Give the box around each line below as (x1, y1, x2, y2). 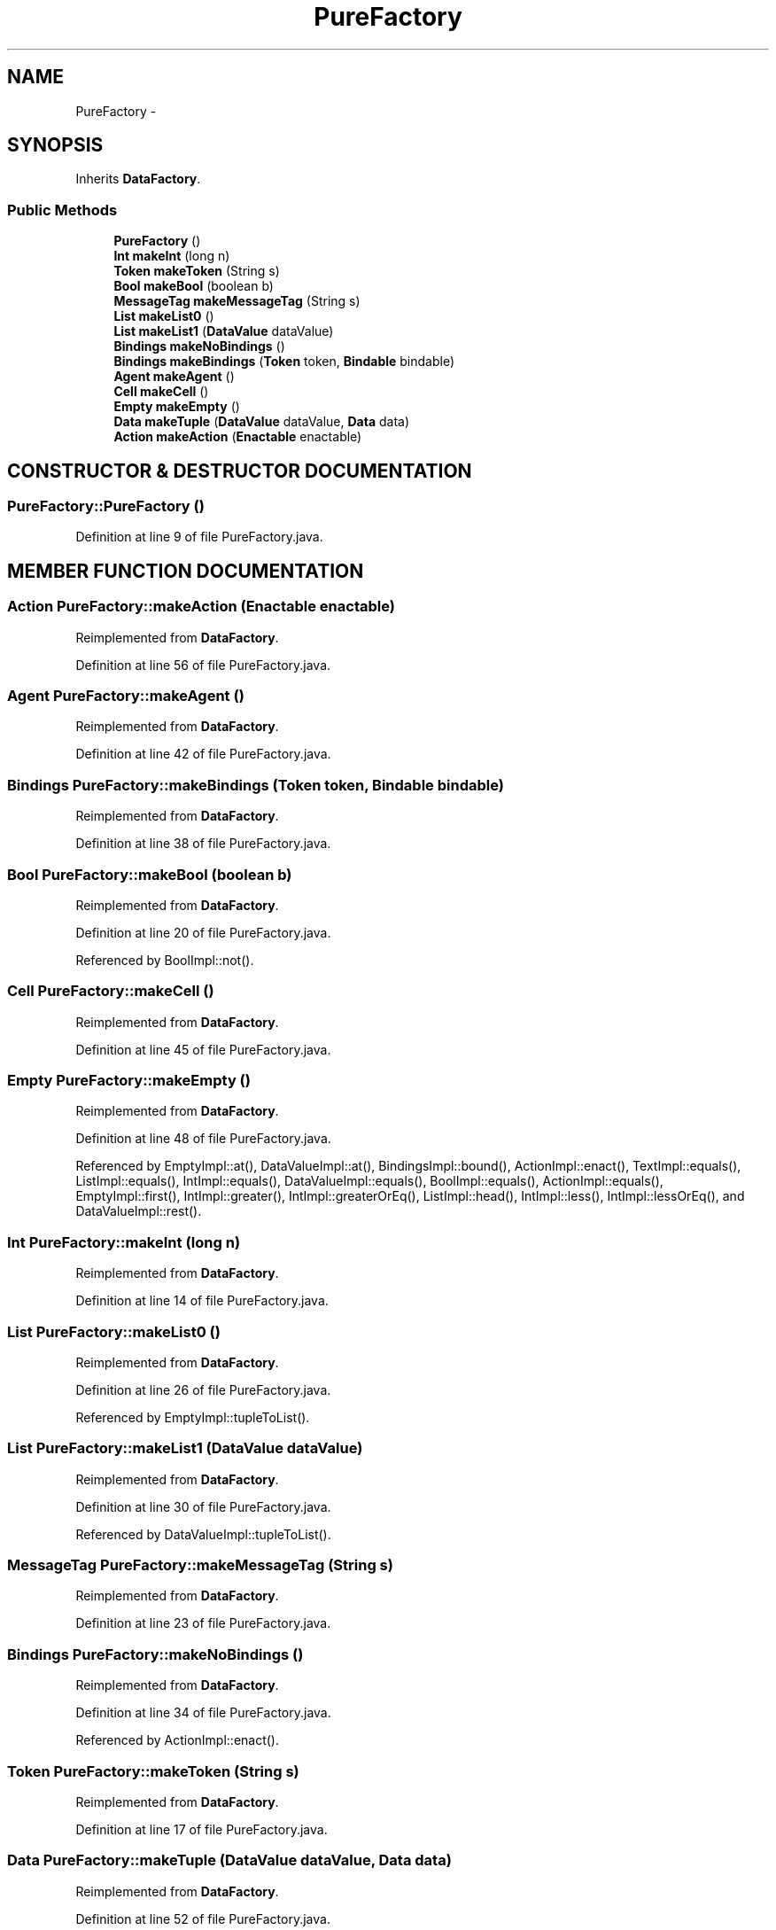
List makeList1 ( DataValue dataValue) (113, 323, 334, 339)
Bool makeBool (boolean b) (113, 278, 274, 294)
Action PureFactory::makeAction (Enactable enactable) (7, 597, 395, 616)
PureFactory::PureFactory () (7, 497, 205, 516)
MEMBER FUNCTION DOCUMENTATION (7, 559, 364, 582)
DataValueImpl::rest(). (75, 1203, 202, 1219)
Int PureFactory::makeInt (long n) (7, 1233, 241, 1251)
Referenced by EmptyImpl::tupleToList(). (75, 1409, 310, 1425)
